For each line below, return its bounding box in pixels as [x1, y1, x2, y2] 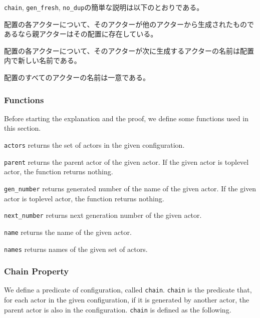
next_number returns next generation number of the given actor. [4, 210, 202, 220]
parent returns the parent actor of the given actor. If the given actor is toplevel [4, 156, 249, 167]
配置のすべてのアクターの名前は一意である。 [4, 72, 150, 83]
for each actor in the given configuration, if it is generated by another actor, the [4, 294, 249, 305]
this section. [4, 123, 41, 133]
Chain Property [4, 265, 69, 277]
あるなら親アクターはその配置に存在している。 [4, 29, 158, 39]
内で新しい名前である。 [4, 55, 81, 66]
